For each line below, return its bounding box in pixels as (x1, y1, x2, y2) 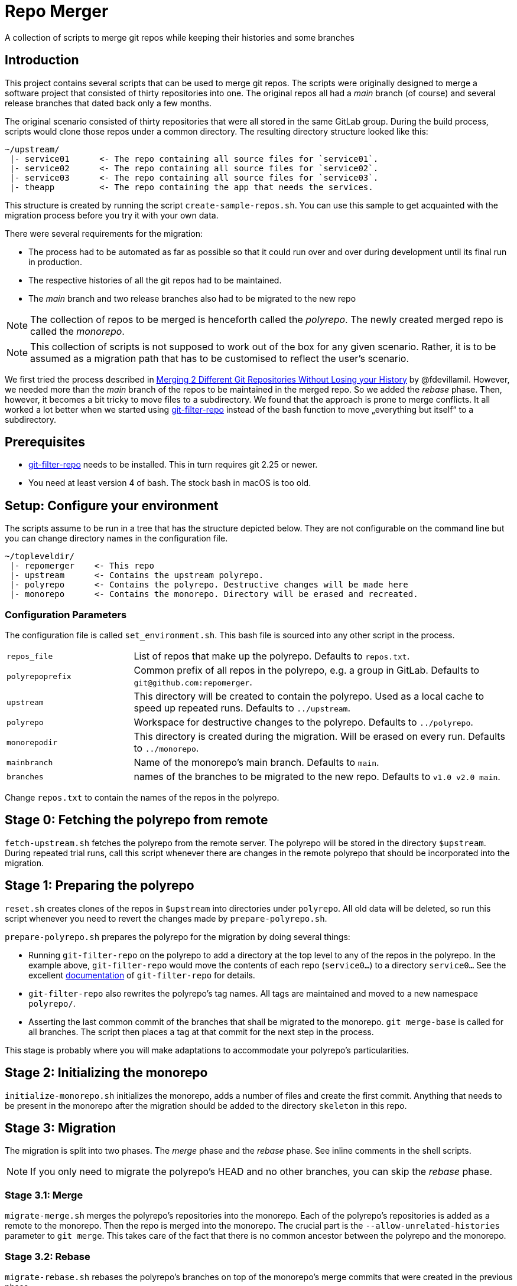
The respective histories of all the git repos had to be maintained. (28, 275, 282, 285)
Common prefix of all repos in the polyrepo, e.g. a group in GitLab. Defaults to (134, 664, 480, 677)
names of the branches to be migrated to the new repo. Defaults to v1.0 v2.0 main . (134, 771, 500, 783)
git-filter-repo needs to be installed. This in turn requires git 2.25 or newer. (28, 459, 318, 470)
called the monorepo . (30, 325, 125, 337)
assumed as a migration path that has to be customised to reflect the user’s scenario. (30, 352, 409, 364)
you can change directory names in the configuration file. (5, 533, 228, 544)
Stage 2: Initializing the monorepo (5, 1065, 208, 1081)
